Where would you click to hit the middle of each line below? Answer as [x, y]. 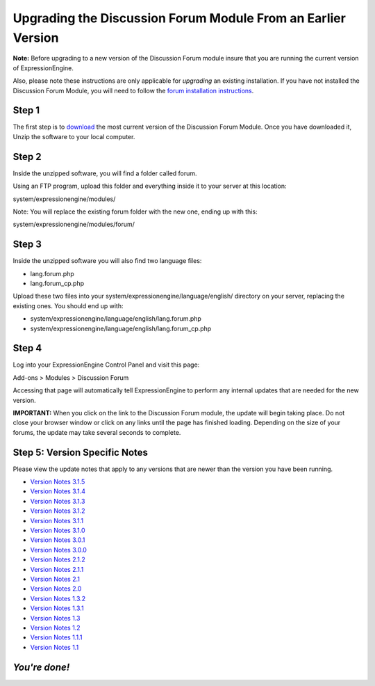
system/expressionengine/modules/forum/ [74, 224]
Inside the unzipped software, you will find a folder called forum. [105, 173]
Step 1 [26, 110]
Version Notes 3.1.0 [58, 531]
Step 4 [27, 348]
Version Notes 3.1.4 [58, 491]
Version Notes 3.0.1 [58, 540]
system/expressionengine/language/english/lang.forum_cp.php [121, 328]
